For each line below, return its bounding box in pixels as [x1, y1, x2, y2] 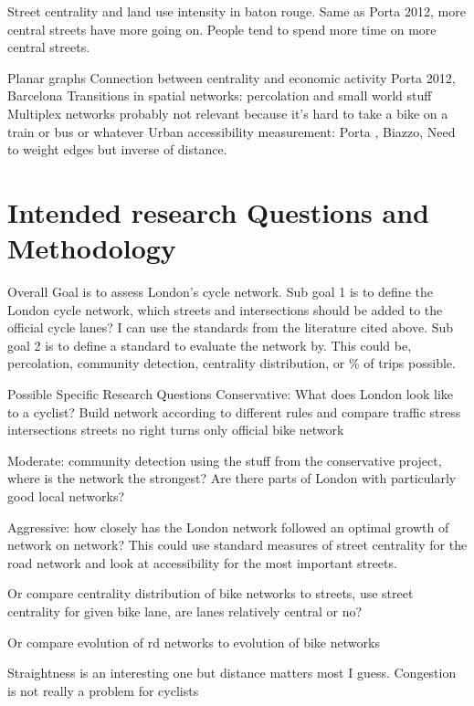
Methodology [7, 229, 176, 267]
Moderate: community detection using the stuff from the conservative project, [7, 450, 442, 469]
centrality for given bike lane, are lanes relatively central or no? [7, 601, 363, 620]
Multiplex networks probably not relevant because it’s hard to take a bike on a [7, 103, 448, 122]
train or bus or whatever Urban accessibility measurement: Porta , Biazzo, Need [7, 121, 456, 141]
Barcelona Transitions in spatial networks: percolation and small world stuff [7, 86, 432, 105]
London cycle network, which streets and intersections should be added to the [7, 300, 443, 319]
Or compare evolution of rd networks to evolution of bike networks [7, 632, 380, 651]
